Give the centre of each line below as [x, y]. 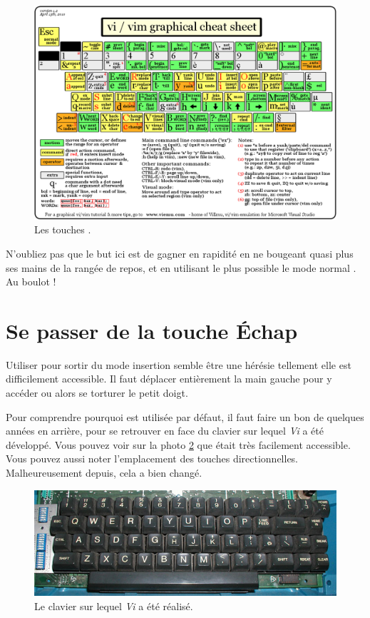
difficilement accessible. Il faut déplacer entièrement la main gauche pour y [169, 379]
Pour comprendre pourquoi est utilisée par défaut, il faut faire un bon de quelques [185, 416]
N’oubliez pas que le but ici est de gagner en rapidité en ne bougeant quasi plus [180, 253]
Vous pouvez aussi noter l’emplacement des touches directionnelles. [152, 459]
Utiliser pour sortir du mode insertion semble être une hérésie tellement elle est [179, 364]
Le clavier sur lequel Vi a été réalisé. [114, 606]
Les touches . [63, 229]
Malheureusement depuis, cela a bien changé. [104, 473]
